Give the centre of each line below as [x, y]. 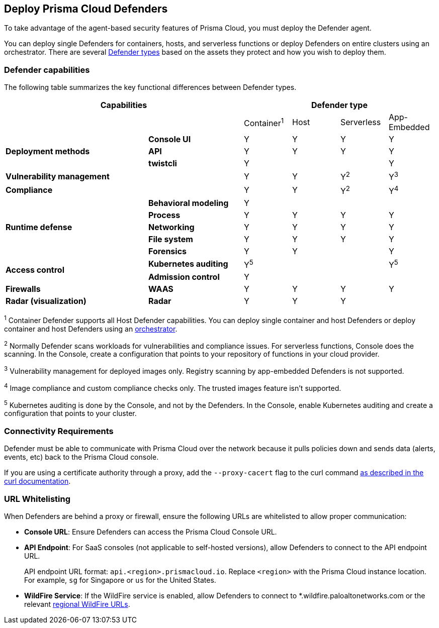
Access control [35, 270]
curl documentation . [37, 481]
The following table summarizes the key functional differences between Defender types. [150, 87]
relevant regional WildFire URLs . [77, 604]
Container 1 [264, 122]
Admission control [184, 277]
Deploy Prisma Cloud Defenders [86, 9]
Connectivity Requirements [59, 431]
